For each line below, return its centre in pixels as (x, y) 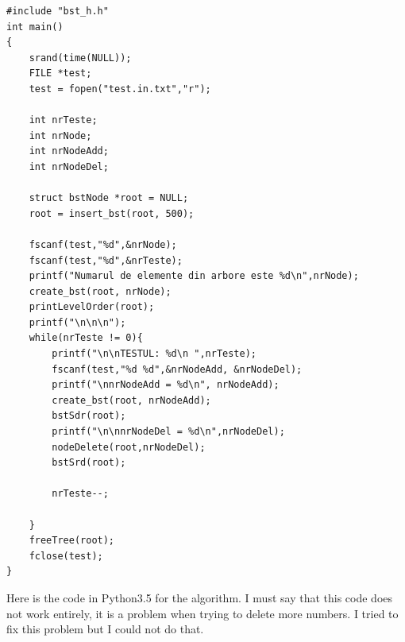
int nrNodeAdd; (69, 151)
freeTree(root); (72, 541)
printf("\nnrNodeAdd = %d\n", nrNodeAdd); (166, 385)
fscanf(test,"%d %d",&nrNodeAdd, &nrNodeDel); (177, 369)
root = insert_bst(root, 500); (112, 213)
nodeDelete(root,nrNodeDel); (129, 447)
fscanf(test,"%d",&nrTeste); (106, 260)
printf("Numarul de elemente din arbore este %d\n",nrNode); (194, 276)
